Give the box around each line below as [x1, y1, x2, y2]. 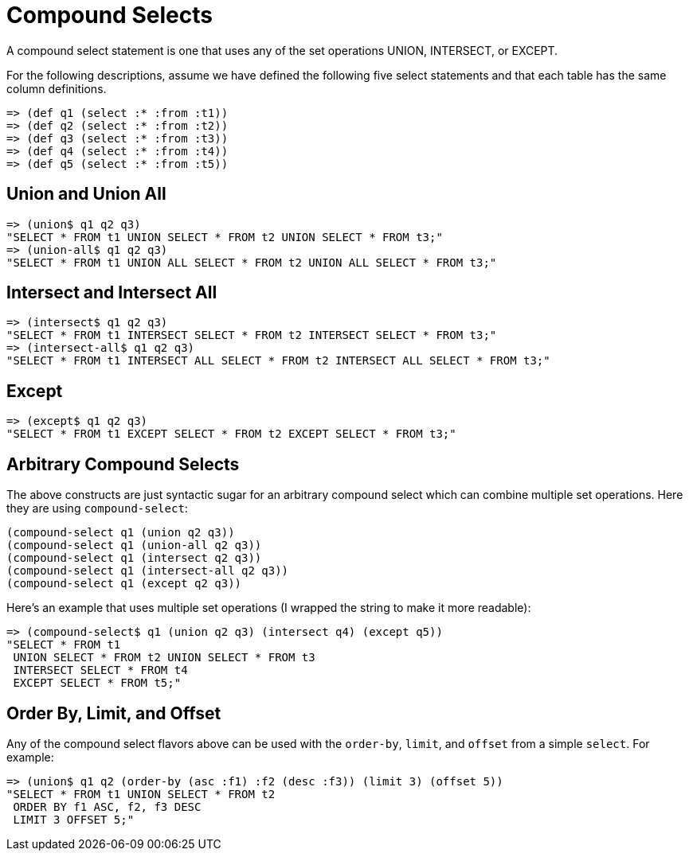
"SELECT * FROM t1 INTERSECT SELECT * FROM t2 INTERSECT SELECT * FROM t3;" [6, 329, 497, 342]
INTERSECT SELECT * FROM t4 [13, 664, 188, 677]
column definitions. [6, 81, 107, 95]
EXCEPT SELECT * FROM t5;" [13, 676, 182, 690]
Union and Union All [6, 184, 166, 205]
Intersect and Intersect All [6, 282, 217, 303]
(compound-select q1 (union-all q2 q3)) [6, 539, 262, 552]
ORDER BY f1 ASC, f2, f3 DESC [13, 800, 202, 813]
